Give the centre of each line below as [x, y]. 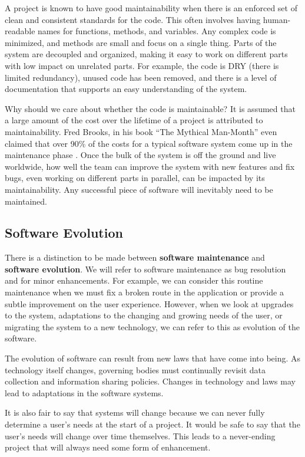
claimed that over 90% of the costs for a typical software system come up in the [149, 143]
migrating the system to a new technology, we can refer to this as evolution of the [152, 326]
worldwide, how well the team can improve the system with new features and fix [150, 166]
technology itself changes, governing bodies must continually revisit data [135, 369]
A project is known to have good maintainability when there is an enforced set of [151, 8]
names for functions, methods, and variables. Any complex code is [157, 31]
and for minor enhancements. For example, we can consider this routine [134, 280]
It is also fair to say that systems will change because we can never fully [135, 412]
